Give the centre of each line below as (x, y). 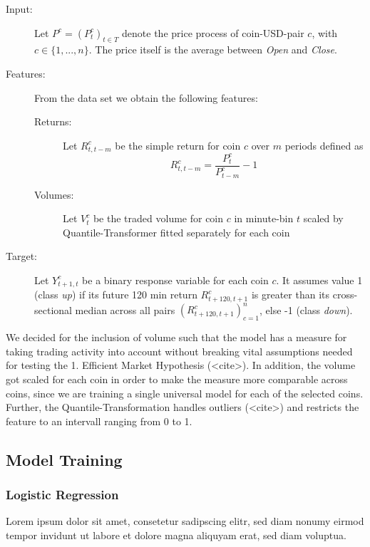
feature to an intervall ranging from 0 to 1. (99, 421)
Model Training (64, 459)
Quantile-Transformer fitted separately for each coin (176, 232)
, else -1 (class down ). (306, 309)
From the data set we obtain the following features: (146, 97)
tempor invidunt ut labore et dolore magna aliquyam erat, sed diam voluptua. (176, 535)
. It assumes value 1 (319, 280)
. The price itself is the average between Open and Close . (213, 50)
